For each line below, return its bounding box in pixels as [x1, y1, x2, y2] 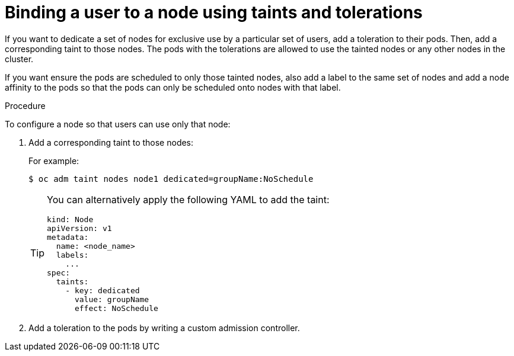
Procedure [5, 100, 46, 111]
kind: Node [47, 214, 94, 224]
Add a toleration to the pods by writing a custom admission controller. [28, 322, 300, 333]
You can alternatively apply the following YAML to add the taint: [47, 193, 330, 206]
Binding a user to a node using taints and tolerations [5, 2, 423, 23]
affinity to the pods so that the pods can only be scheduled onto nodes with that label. [5, 82, 341, 92]
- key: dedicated [65, 286, 140, 295]
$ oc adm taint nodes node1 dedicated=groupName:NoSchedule [28, 174, 314, 184]
